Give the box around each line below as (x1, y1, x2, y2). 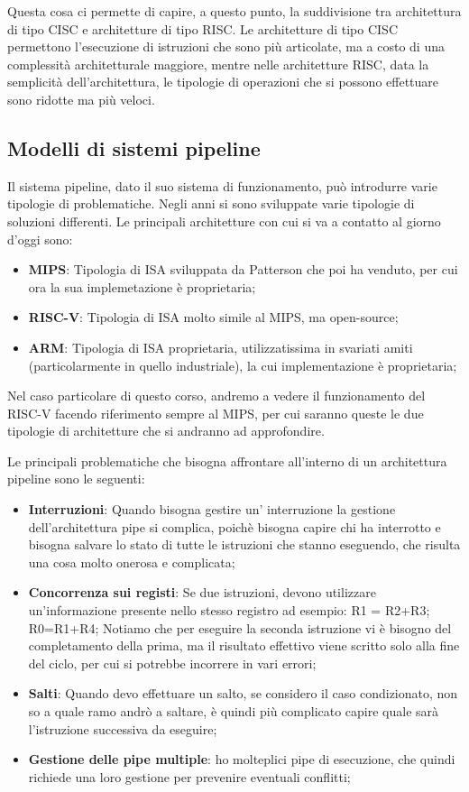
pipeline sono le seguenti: (7, 469, 145, 488)
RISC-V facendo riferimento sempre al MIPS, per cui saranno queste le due (7, 403, 424, 422)
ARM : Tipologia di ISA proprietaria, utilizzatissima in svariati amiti (28, 337, 413, 356)
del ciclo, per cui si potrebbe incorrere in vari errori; (28, 653, 317, 672)
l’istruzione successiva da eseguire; (28, 719, 217, 738)
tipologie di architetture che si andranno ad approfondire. (7, 421, 325, 440)
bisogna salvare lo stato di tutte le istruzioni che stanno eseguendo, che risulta (28, 535, 461, 554)
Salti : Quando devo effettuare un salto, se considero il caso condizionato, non (28, 684, 458, 703)
